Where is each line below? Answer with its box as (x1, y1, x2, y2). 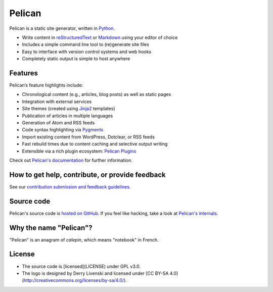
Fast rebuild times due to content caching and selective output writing (22, 141, 168, 147)
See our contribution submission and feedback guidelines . (9, 183, 131, 189)
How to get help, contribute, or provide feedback (9, 170, 166, 179)
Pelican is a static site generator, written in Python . (9, 25, 115, 31)
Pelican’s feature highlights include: (9, 82, 83, 88)
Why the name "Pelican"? (9, 223, 93, 232)
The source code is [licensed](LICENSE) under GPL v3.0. (22, 263, 141, 269)
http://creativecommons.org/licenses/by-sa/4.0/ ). (23, 277, 127, 283)
